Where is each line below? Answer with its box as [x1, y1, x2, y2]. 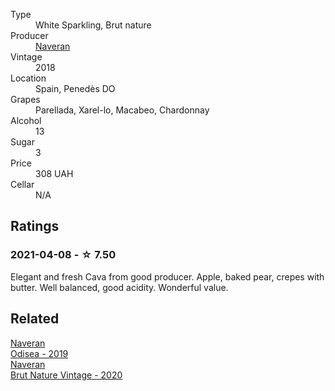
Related [10, 310, 60, 328]
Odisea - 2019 [10, 347, 69, 359]
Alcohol [10, 115, 42, 126]
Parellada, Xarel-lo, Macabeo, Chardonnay [35, 104, 210, 116]
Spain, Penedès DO [35, 83, 116, 94]
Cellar [10, 179, 35, 190]
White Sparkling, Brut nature [35, 19, 152, 31]
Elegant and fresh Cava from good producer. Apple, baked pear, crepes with [10, 270, 325, 283]
